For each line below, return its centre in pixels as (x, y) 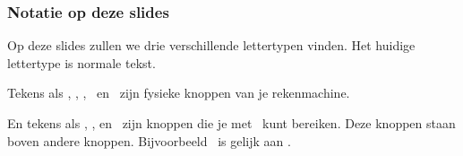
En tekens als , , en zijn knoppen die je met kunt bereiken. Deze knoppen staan (231, 123)
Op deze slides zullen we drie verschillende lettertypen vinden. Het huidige (211, 45)
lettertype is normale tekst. (81, 62)
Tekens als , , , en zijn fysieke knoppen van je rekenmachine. (179, 93)
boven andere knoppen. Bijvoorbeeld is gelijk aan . (149, 140)
